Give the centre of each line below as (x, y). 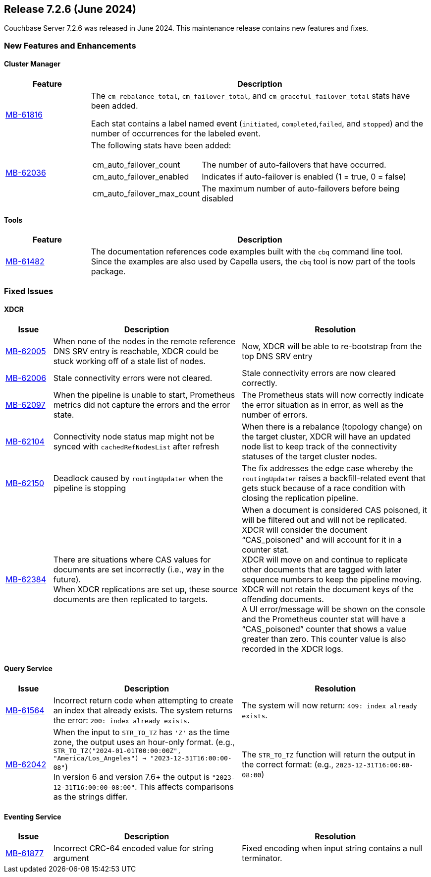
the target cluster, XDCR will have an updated (326, 436)
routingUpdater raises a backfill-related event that (334, 478)
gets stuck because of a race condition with (323, 488)
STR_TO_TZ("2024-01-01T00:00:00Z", (117, 751)
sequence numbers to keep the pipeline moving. (332, 579)
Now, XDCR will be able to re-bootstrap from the (332, 346)
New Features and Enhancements (70, 45)
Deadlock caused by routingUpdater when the (138, 478)
